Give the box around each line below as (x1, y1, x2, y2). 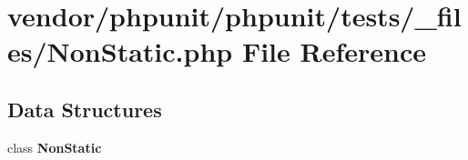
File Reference (241, 33, 427, 70)
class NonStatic (7, 137, 102, 156)
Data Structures (7, 95, 162, 123)
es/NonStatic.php (7, 33, 233, 70)
